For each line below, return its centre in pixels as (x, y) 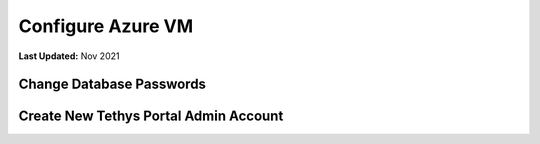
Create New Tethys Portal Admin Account (151, 116)
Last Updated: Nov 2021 (69, 56)
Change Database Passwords (112, 84)
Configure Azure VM (106, 26)
